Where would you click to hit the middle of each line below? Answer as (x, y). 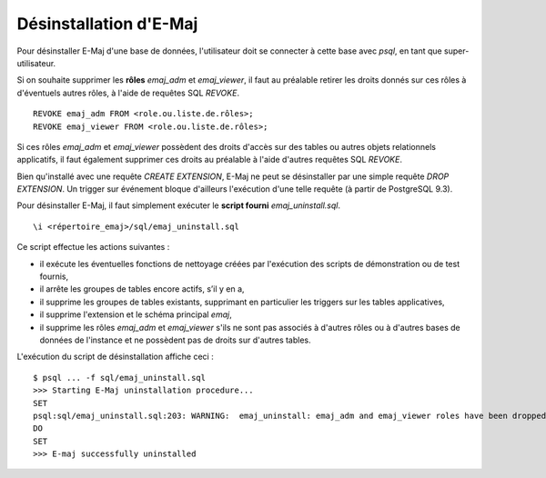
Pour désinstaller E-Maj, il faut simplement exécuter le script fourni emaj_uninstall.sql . (179, 205)
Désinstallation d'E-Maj (107, 24)
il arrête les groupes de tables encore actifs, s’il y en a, (142, 289)
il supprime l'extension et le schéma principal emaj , (136, 314)
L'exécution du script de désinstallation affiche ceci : (115, 357)
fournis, (54, 276)
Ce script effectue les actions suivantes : (93, 247)
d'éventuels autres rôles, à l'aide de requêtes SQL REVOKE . (128, 93)
